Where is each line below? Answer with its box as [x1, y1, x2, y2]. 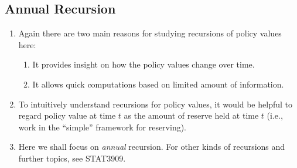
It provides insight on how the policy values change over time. [32, 58, 255, 70]
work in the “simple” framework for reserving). [18, 120, 187, 133]
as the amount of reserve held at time [124, 109, 259, 122]
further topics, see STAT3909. [18, 152, 126, 164]
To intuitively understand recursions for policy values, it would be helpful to [18, 98, 292, 110]
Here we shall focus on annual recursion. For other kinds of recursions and [18, 140, 285, 153]
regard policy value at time [18, 109, 116, 122]
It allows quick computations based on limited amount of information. [32, 78, 284, 90]
